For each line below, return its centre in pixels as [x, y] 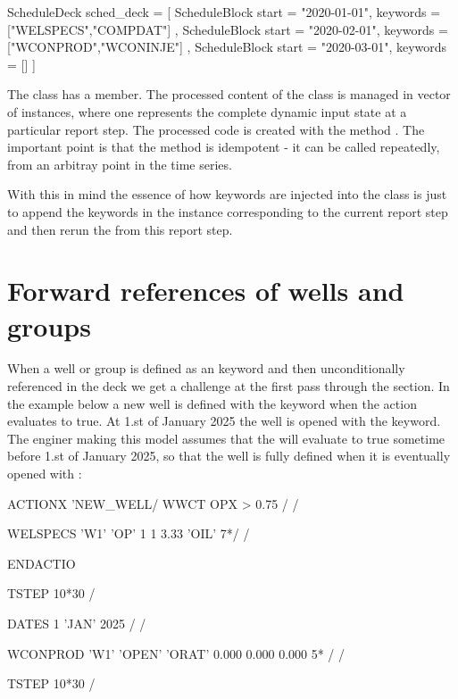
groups [49, 325]
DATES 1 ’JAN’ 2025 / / [77, 623]
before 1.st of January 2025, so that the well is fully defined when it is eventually [229, 456]
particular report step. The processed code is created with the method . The [216, 129]
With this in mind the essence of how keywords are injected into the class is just [227, 194]
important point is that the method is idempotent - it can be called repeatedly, [224, 147]
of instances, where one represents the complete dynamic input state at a [207, 111]
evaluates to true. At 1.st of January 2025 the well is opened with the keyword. [224, 421]
